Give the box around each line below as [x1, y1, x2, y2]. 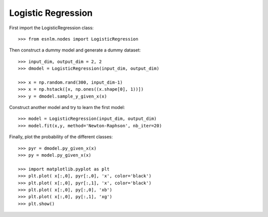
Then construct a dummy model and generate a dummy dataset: [9, 47, 141, 53]
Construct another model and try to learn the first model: [9, 105, 125, 110]
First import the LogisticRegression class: [9, 25, 94, 31]
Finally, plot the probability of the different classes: [9, 134, 113, 140]
